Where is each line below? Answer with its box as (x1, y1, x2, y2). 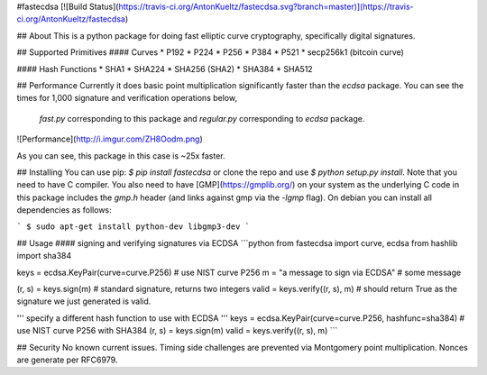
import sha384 (16, 251, 72, 261)
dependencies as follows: (16, 205, 112, 215)
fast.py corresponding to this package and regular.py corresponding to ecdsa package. (39, 113, 365, 123)
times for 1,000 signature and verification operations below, (16, 93, 238, 104)
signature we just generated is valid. (16, 296, 152, 306)
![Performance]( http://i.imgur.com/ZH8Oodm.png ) (16, 133, 203, 144)
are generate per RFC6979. (16, 354, 118, 365)
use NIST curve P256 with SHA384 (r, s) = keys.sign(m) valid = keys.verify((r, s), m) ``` (16, 325, 338, 336)
